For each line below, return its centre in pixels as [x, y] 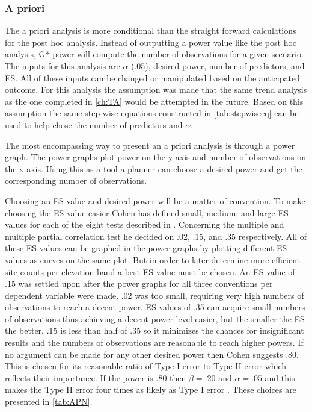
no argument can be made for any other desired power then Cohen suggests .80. [152, 354]
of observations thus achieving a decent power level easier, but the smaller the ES [155, 318]
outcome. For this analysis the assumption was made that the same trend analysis [156, 89]
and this [280, 377]
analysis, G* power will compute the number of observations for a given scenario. [154, 54]
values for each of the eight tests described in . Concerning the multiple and [145, 224]
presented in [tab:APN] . [49, 401]
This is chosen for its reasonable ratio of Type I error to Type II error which [146, 366]
